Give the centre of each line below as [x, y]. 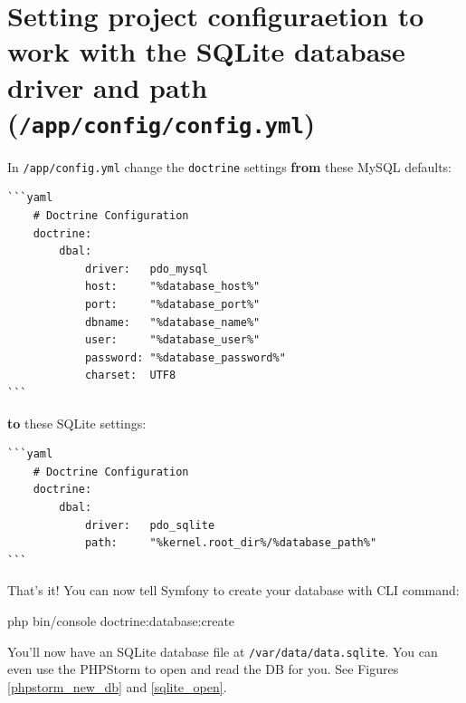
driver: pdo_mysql [146, 269]
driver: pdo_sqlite [150, 525]
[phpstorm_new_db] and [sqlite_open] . [117, 686]
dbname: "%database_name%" [172, 322]
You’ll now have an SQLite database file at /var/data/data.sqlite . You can [223, 651]
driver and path [108, 87]
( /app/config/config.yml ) [162, 122]
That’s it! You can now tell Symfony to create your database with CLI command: [233, 590]
